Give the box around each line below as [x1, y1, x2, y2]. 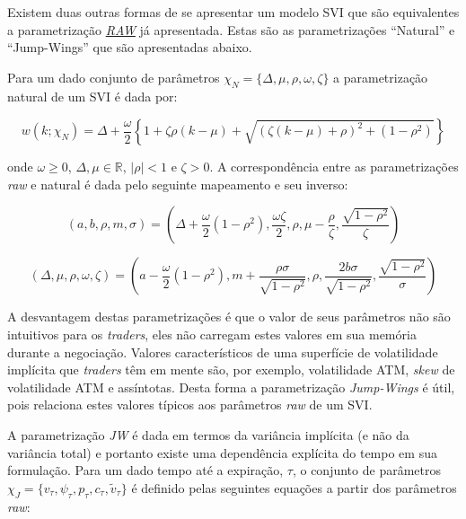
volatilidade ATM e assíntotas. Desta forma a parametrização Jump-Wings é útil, [7, 377, 455, 396]
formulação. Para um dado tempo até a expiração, [7, 461, 284, 479]
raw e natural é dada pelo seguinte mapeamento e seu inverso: [7, 174, 348, 193]
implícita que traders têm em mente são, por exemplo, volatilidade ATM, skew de [7, 360, 455, 379]
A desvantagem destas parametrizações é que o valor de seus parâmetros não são [7, 307, 451, 326]
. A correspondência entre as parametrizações [209, 157, 459, 176]
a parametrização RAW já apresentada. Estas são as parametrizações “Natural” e [7, 20, 455, 39]
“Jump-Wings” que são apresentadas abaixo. [7, 38, 252, 57]
